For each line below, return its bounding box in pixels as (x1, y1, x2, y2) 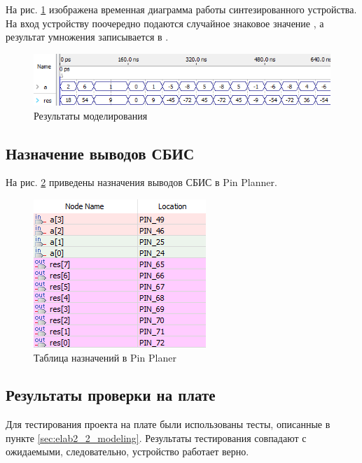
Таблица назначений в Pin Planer (34, 350, 176, 364)
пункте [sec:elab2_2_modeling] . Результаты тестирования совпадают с (6, 430, 307, 445)
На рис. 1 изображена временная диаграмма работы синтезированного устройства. (6, 2, 357, 16)
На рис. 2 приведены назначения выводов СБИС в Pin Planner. (6, 175, 277, 190)
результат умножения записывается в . (6, 29, 169, 44)
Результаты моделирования (34, 108, 148, 122)
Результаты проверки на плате (6, 384, 216, 406)
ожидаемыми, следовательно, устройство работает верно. (6, 444, 249, 459)
